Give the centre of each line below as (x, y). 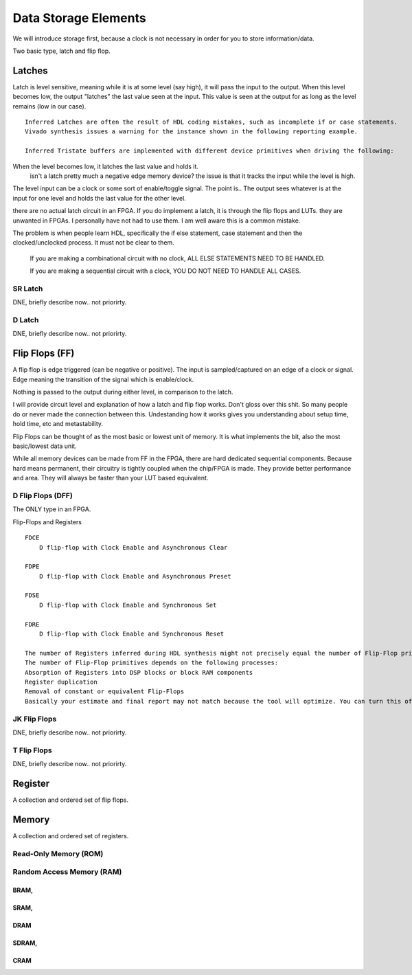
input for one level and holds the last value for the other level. (100, 198)
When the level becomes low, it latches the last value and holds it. (106, 166)
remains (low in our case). (49, 106)
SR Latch (28, 289)
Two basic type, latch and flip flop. (62, 51)
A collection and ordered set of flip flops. (71, 800)
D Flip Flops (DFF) (43, 495)
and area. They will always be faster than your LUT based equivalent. (111, 478)
